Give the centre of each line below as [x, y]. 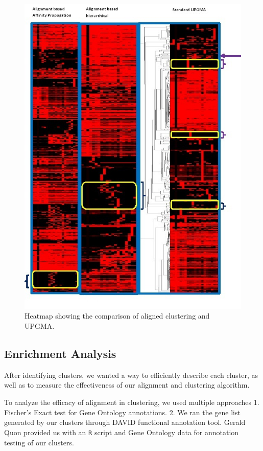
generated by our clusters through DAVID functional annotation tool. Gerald [125, 422]
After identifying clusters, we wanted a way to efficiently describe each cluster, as [131, 375]
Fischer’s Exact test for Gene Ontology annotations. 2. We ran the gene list [122, 412]
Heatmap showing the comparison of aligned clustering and [117, 316]
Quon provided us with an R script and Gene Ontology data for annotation [122, 432]
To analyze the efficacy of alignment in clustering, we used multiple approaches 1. [132, 402]
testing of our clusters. [39, 442]
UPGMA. [40, 326]
